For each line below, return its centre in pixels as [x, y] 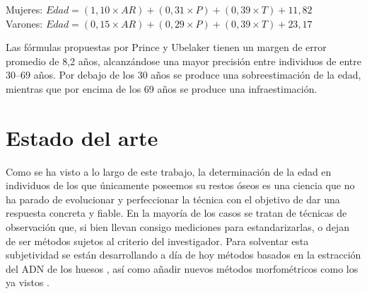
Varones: [24, 23]
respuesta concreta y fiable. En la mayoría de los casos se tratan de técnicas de [176, 213]
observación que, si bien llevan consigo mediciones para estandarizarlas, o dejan [177, 227]
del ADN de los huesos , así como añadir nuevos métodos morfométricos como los [182, 268]
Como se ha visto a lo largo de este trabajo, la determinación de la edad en [169, 171]
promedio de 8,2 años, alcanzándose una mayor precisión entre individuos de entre [183, 61]
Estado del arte [82, 137]
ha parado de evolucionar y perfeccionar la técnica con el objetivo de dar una [173, 199]
